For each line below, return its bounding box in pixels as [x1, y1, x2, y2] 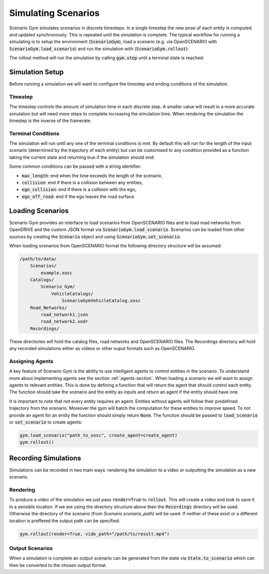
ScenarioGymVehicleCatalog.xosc [61, 298, 141, 304]
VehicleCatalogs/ [51, 291, 94, 296]
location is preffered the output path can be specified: [9, 518, 120, 524]
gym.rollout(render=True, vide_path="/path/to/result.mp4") [19, 531, 170, 537]
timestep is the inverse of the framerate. [9, 117, 92, 123]
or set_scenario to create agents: [9, 419, 82, 425]
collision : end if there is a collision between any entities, [21, 180, 143, 186]
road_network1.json [40, 312, 88, 317]
